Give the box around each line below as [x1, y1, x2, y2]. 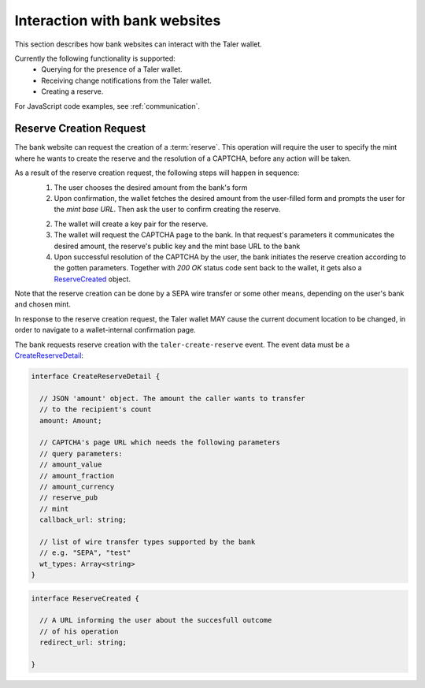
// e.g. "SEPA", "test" [39, 549, 131, 557]
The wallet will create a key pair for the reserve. [54, 219, 209, 229]
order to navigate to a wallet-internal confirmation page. [14, 325, 196, 335]
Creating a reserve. [41, 87, 104, 96]
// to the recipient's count [39, 405, 153, 414]
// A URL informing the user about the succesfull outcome [39, 615, 272, 625]
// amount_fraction [39, 471, 115, 480]
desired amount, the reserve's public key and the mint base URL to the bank [54, 241, 301, 251]
